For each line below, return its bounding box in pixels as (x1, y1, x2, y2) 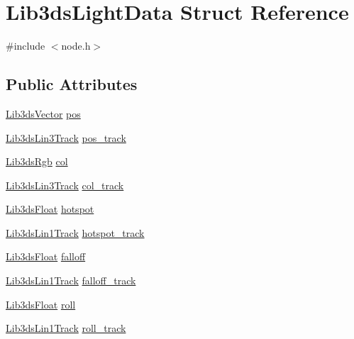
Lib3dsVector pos (6, 106, 81, 121)
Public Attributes (6, 73, 138, 95)
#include (6, 38, 45, 53)
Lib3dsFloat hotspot (6, 201, 94, 216)
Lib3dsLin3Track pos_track (6, 130, 126, 145)
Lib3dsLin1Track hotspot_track (6, 225, 145, 240)
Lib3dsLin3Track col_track (6, 177, 124, 192)
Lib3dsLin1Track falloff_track (6, 273, 136, 288)
